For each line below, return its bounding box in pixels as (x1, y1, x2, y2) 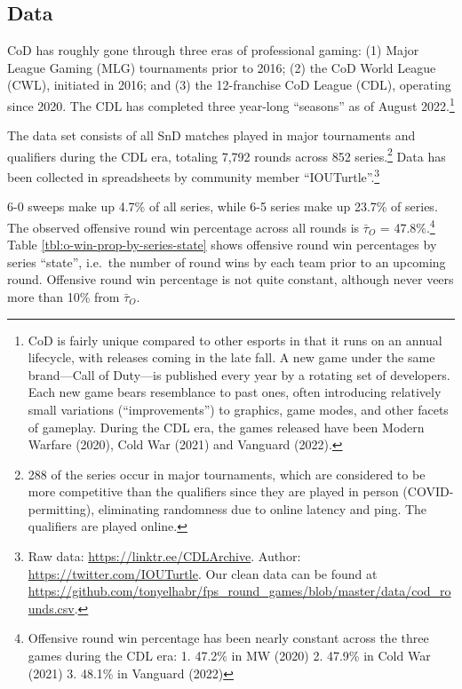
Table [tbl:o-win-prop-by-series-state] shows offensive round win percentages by (7, 235, 437, 254)
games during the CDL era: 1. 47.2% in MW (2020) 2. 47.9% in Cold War (28, 646, 431, 665)
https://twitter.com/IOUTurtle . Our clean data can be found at (28, 564, 378, 582)
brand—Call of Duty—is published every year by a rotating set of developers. (28, 365, 450, 384)
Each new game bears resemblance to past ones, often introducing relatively (28, 383, 442, 401)
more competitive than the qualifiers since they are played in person (28, 482, 399, 501)
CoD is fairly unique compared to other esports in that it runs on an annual (28, 330, 442, 349)
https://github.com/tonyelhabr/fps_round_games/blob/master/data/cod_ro (28, 582, 451, 600)
